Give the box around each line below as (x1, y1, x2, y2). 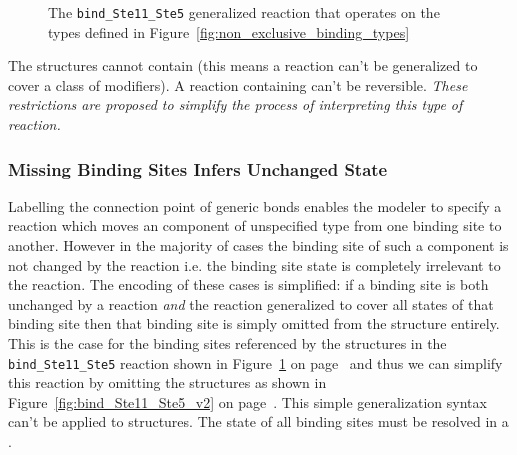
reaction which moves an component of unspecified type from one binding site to (8, 215, 502, 236)
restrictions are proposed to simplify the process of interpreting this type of (8, 94, 463, 115)
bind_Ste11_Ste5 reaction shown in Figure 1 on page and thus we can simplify (8, 352, 503, 373)
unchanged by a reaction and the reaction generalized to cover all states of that (8, 293, 494, 314)
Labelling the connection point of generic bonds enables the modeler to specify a (8, 195, 502, 216)
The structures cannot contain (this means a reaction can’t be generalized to (8, 55, 478, 76)
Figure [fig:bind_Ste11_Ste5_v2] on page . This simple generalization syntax (8, 391, 487, 412)
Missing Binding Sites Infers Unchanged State (8, 156, 388, 181)
